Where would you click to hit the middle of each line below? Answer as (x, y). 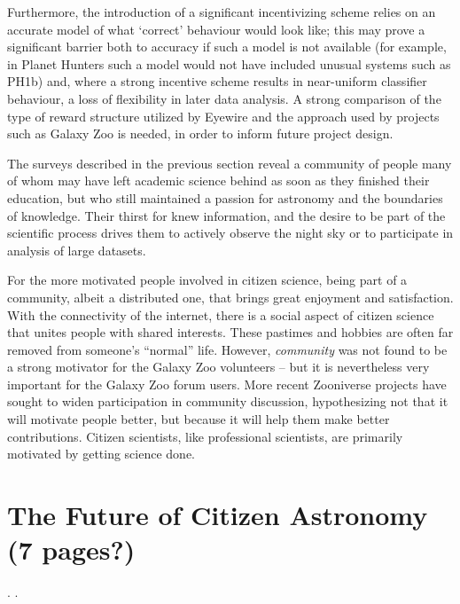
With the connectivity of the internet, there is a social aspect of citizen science (221, 314)
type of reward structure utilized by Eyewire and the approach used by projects (223, 116)
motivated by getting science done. (101, 454)
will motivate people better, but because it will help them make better (199, 419)
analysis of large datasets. (77, 250)
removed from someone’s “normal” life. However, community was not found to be (227, 349)
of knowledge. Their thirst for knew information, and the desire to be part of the (226, 215)
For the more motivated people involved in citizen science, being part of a (207, 280)
